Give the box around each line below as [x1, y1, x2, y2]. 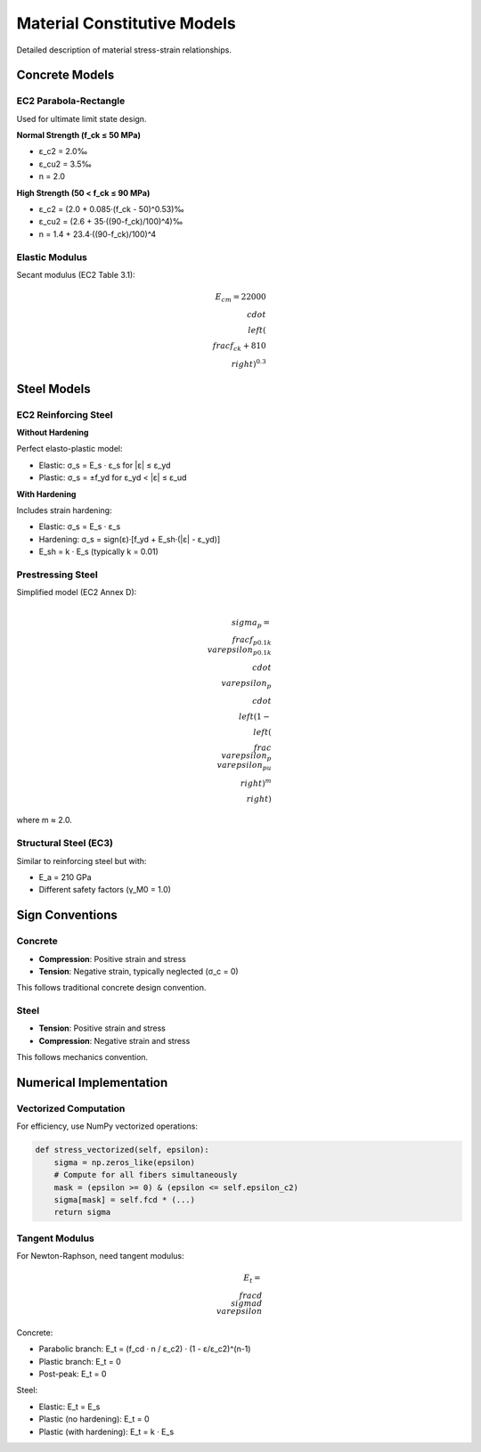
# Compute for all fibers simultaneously [53, 1170, 238, 1180]
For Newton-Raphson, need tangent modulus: [16, 1251, 184, 1261]
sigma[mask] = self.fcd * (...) [53, 1195, 196, 1204]
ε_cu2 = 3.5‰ [38, 159, 93, 169]
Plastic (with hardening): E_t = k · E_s [38, 1426, 175, 1437]
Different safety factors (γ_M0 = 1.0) [38, 885, 171, 895]
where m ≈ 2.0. [16, 815, 73, 826]
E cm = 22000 [215, 292, 266, 304]
